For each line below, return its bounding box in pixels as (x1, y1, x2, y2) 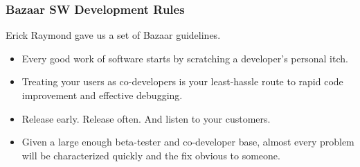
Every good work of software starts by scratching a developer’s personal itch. (21, 51, 348, 65)
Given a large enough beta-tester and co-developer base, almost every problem (21, 134, 354, 149)
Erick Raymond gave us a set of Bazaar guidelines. (6, 28, 221, 42)
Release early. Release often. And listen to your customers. (21, 111, 271, 125)
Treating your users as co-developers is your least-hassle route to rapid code (21, 74, 343, 89)
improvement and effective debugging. (21, 88, 183, 102)
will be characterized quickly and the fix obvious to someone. (21, 148, 280, 162)
